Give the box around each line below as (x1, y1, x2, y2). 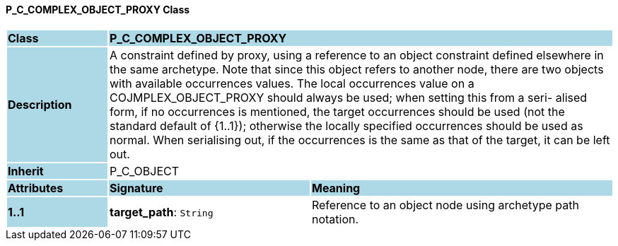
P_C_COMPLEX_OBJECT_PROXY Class (6, 4, 190, 16)
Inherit (8, 163, 44, 178)
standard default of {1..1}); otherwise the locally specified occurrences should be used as (109, 118, 583, 133)
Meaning (311, 180, 361, 195)
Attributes (8, 180, 64, 195)
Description (8, 97, 72, 112)
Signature (109, 180, 163, 195)
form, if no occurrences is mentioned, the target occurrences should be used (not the (109, 104, 565, 119)
